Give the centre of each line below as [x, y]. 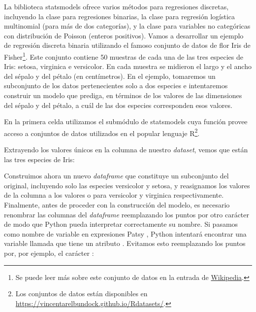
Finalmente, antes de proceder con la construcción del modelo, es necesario [117, 205]
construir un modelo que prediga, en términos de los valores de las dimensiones [123, 95]
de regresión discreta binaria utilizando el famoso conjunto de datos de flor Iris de [127, 45]
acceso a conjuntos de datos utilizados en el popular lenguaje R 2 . [102, 132]
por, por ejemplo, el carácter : [49, 253]
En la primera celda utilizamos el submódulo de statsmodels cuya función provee [126, 121]
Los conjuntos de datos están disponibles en [81, 294]
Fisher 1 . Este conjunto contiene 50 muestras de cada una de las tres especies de [124, 56]
